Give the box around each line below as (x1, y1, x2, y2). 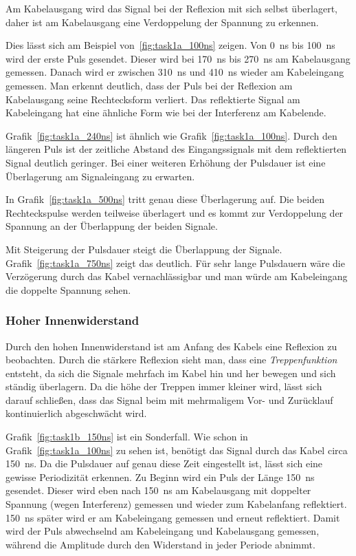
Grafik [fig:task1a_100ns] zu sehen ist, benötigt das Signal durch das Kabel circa (5, 442, 348, 457)
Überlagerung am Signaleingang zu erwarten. (5, 169, 195, 183)
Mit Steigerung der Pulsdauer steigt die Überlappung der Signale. (5, 242, 282, 256)
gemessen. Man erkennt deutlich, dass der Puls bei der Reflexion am (5, 78, 293, 92)
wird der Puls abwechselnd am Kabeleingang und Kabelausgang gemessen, (5, 524, 320, 538)
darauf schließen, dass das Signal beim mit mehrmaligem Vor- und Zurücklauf (5, 392, 333, 407)
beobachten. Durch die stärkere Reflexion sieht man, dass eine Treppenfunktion (5, 352, 337, 367)
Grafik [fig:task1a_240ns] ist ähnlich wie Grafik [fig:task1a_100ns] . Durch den (5, 128, 337, 142)
